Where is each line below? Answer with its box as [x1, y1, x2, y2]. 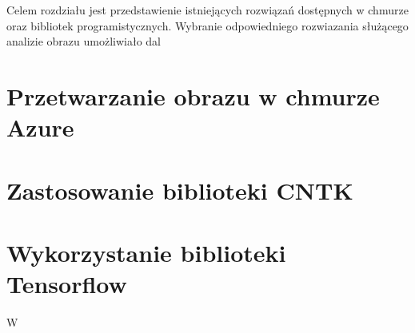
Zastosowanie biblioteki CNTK [6, 173, 353, 206]
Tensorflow [6, 268, 127, 300]
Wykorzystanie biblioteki [6, 236, 286, 268]
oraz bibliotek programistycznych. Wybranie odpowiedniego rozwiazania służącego [6, 17, 409, 34]
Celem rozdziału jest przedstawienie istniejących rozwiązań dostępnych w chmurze [6, 2, 409, 18]
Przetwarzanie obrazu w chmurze [6, 79, 380, 112]
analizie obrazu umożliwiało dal [6, 33, 161, 50]
